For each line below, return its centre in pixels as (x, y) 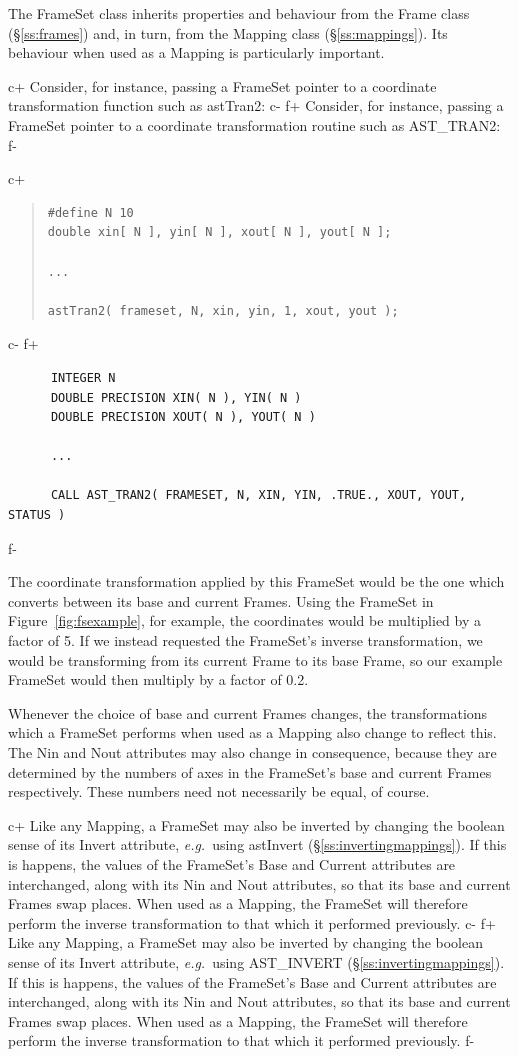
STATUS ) (37, 515)
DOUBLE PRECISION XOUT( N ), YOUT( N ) (183, 417)
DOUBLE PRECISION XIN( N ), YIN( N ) (176, 397)
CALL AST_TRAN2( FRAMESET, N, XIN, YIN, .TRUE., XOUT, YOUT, (258, 495)
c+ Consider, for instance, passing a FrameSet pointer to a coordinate (222, 85)
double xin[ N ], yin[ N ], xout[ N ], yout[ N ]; (219, 232)
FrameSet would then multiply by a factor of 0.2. (158, 679)
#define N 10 (90, 212)
